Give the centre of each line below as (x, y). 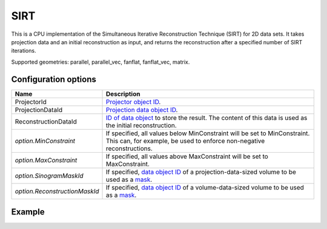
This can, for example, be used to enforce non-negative (186, 141)
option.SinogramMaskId (49, 176)
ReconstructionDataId (46, 121)
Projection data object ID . (142, 110)
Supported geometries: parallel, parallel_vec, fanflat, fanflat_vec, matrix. (101, 62)
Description (123, 94)
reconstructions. (129, 148)
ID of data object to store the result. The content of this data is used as (207, 118)
